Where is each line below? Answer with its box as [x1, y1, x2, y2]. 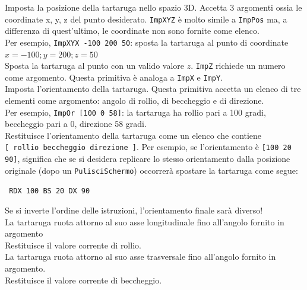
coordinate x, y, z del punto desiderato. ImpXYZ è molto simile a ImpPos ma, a [5, 12, 287, 25]
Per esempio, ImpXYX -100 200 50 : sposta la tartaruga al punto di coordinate [5, 36, 289, 48]
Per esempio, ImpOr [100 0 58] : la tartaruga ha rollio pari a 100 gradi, [5, 106, 266, 118]
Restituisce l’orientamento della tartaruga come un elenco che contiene [5, 129, 262, 141]
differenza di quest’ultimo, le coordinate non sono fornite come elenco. [5, 24, 259, 37]
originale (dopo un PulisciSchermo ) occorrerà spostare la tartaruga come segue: [5, 164, 298, 176]
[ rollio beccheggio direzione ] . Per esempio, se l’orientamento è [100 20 [5, 141, 292, 153]
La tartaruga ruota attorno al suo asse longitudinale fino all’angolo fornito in [5, 215, 284, 228]
